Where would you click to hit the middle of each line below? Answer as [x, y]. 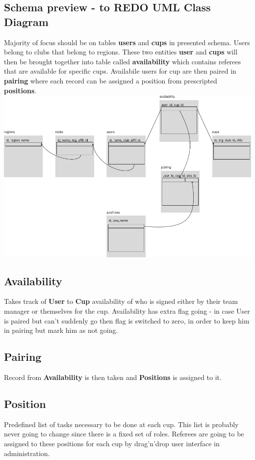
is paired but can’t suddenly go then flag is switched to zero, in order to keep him [127, 320]
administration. [27, 453]
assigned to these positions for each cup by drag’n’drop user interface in [112, 443]
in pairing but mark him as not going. [61, 330]
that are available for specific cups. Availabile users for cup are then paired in [120, 71]
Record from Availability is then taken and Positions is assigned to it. [113, 377]
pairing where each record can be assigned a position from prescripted [111, 80]
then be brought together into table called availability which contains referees [123, 61]
